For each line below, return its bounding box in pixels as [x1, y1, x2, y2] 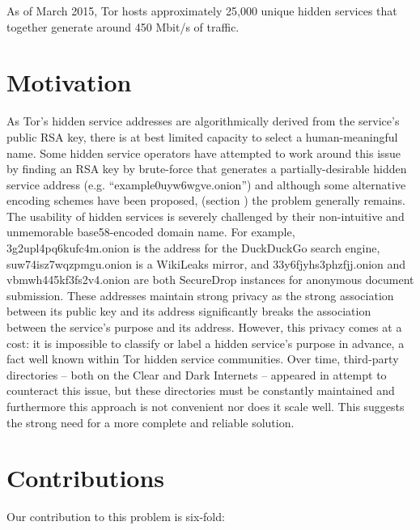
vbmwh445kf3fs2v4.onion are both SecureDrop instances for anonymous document [6, 271, 414, 288]
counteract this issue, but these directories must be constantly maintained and [6, 382, 395, 399]
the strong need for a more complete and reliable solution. [6, 413, 295, 430]
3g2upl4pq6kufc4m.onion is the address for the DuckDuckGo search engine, [6, 240, 380, 257]
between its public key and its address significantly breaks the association [6, 303, 371, 320]
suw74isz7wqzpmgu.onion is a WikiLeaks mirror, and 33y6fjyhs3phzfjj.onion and [6, 255, 406, 272]
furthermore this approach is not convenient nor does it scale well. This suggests [6, 398, 405, 414]
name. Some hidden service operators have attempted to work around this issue [6, 144, 401, 161]
